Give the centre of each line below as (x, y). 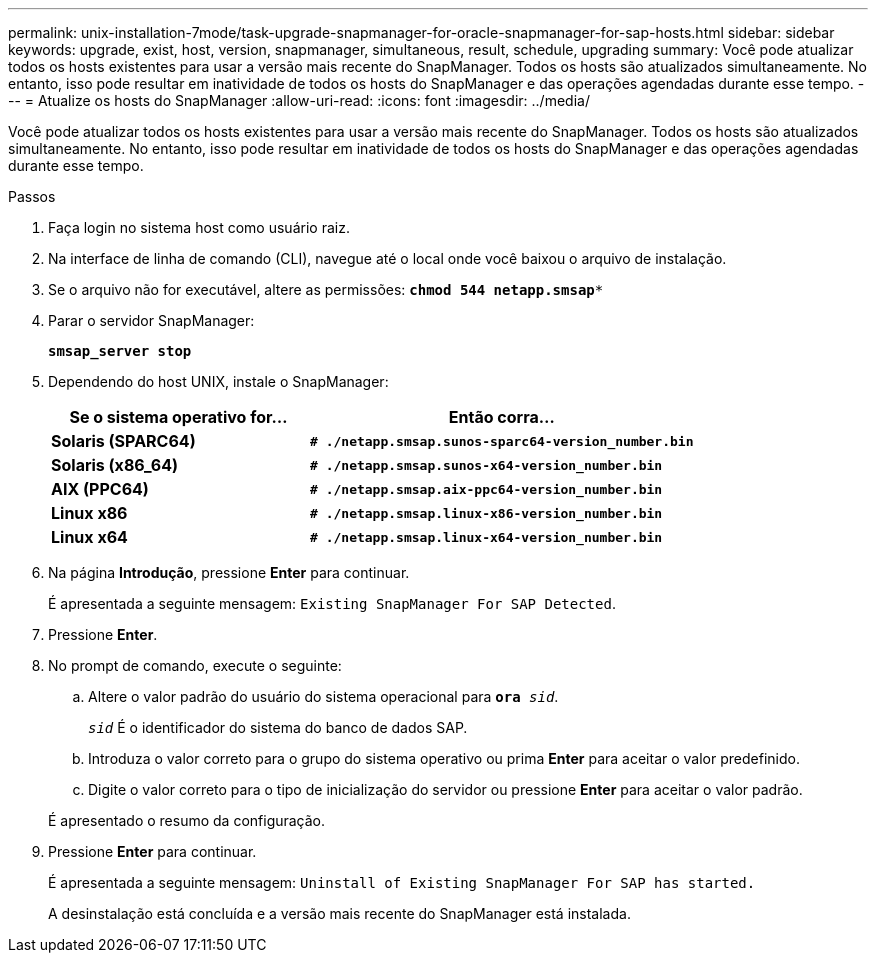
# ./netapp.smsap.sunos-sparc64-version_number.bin (502, 441)
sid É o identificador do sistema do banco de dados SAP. (278, 727)
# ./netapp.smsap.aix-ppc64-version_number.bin (486, 489)
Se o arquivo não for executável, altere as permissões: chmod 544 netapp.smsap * (326, 289)
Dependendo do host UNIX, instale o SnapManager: (218, 381)
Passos (32, 196)
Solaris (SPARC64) (123, 441)
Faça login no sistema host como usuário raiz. (199, 227)
